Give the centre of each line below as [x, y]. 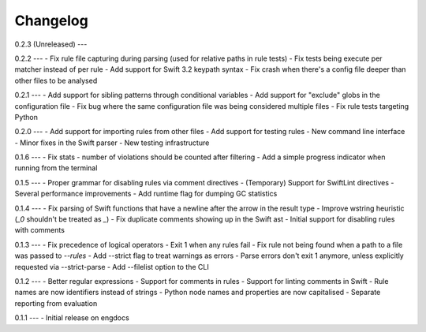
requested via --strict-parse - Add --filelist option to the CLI [112, 267]
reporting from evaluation [56, 303]
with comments [39, 230]
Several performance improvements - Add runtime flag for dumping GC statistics [146, 194]
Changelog [51, 21]
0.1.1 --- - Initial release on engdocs [72, 318]
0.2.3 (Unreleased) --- [51, 44]
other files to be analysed [56, 80]
